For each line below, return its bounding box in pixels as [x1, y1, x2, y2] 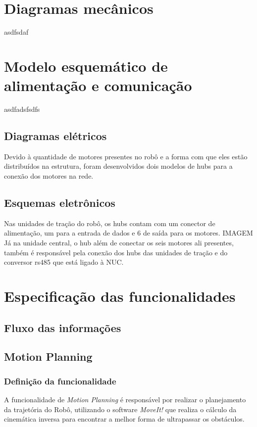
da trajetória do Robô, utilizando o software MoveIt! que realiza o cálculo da [4, 404, 237, 414]
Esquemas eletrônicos [4, 195, 115, 210]
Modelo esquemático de [4, 55, 168, 76]
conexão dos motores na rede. [4, 171, 94, 181]
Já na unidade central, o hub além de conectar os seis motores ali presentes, [4, 237, 234, 247]
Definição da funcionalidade [4, 375, 116, 387]
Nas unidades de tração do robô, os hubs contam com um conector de [4, 218, 215, 228]
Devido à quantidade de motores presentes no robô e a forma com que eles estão [4, 151, 248, 161]
